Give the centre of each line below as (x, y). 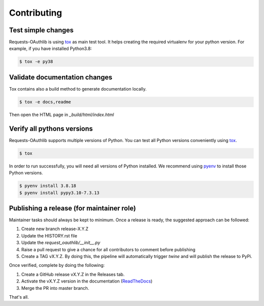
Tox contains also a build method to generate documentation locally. (78, 89)
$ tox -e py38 (36, 62)
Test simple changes (41, 30)
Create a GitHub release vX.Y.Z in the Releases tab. (73, 274)
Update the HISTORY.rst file (49, 235)
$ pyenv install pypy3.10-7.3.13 (59, 193)
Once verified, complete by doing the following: (57, 265)
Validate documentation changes (61, 77)
